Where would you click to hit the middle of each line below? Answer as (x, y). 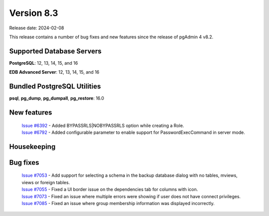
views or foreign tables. (46, 182)
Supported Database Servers (55, 51)
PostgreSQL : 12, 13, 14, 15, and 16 (44, 63)
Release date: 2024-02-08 (37, 28)
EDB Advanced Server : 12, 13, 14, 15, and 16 (54, 72)
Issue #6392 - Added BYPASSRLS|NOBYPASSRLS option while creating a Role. (103, 125)
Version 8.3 (34, 13)
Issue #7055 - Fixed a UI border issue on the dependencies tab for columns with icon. (110, 190)
